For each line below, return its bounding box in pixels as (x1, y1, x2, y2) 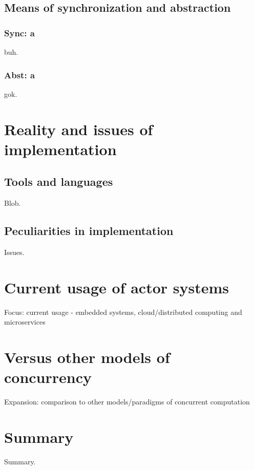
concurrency (4, 367, 92, 388)
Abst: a (4, 68, 35, 81)
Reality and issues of (4, 118, 153, 139)
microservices (4, 316, 46, 327)
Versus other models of (4, 347, 170, 368)
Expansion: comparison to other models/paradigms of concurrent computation (4, 396, 250, 407)
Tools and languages (4, 174, 113, 189)
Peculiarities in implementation (4, 223, 174, 239)
